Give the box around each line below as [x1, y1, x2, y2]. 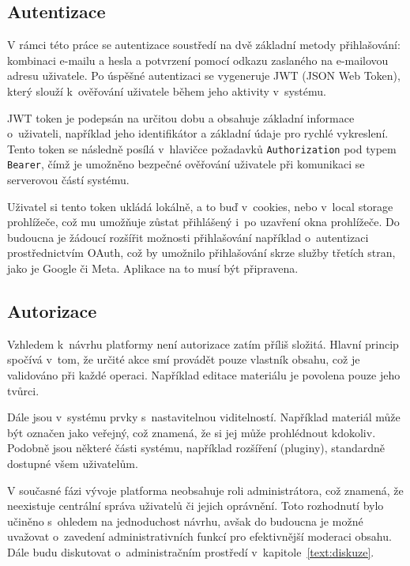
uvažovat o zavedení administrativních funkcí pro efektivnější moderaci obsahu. [7, 528, 392, 545]
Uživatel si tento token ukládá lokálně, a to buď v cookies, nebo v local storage [7, 198, 393, 214]
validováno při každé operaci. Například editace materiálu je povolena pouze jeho [7, 367, 401, 383]
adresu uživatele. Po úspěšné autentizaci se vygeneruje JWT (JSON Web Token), [7, 67, 401, 84]
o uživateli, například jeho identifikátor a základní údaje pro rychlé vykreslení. [7, 125, 389, 141]
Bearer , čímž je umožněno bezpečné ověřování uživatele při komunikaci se [7, 156, 365, 172]
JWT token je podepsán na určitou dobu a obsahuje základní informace [7, 109, 355, 126]
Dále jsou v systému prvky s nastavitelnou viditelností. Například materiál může [7, 409, 401, 425]
